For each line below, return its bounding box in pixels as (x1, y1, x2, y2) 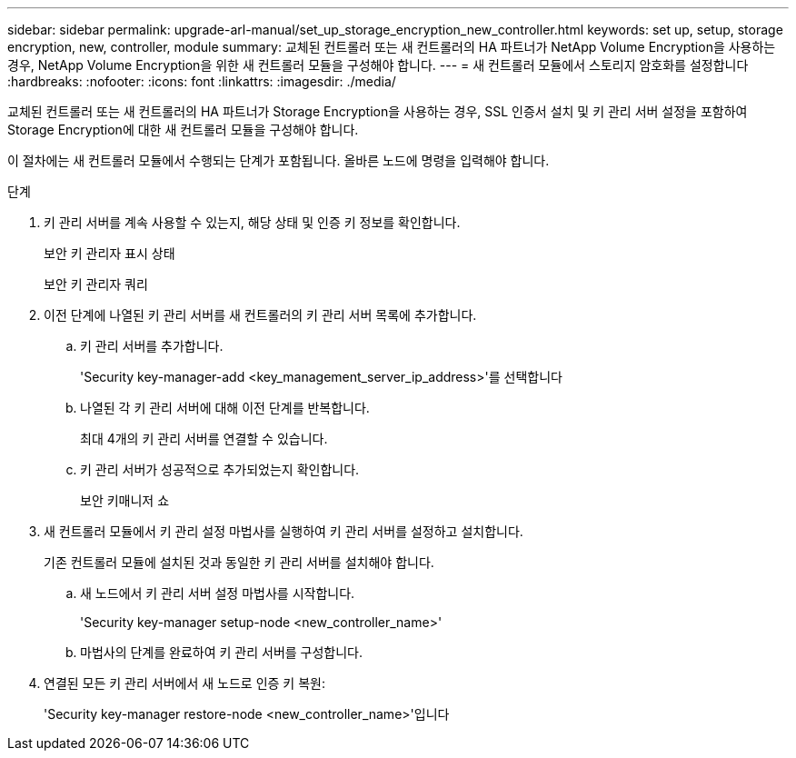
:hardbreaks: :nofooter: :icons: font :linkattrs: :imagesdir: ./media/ (7, 74, 396, 89)
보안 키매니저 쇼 (80, 493, 170, 508)
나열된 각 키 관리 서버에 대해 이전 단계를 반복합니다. (80, 400, 370, 415)
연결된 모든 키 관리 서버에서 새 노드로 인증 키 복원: (44, 675, 325, 691)
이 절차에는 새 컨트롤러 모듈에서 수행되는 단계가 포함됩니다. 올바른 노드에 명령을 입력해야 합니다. (7, 153, 550, 168)
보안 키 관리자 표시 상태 (44, 245, 175, 261)
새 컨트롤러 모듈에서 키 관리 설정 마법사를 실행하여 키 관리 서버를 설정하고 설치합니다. (44, 524, 523, 539)
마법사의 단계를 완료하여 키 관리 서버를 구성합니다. (80, 644, 363, 660)
